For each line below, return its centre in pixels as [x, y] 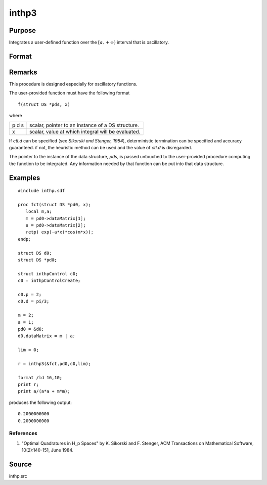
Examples [25, 178]
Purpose [22, 30]
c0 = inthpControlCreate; [49, 281]
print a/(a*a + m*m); [44, 391]
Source [21, 464]
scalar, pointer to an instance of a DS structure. [84, 125]
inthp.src [18, 476]
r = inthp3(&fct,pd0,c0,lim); [55, 364]
